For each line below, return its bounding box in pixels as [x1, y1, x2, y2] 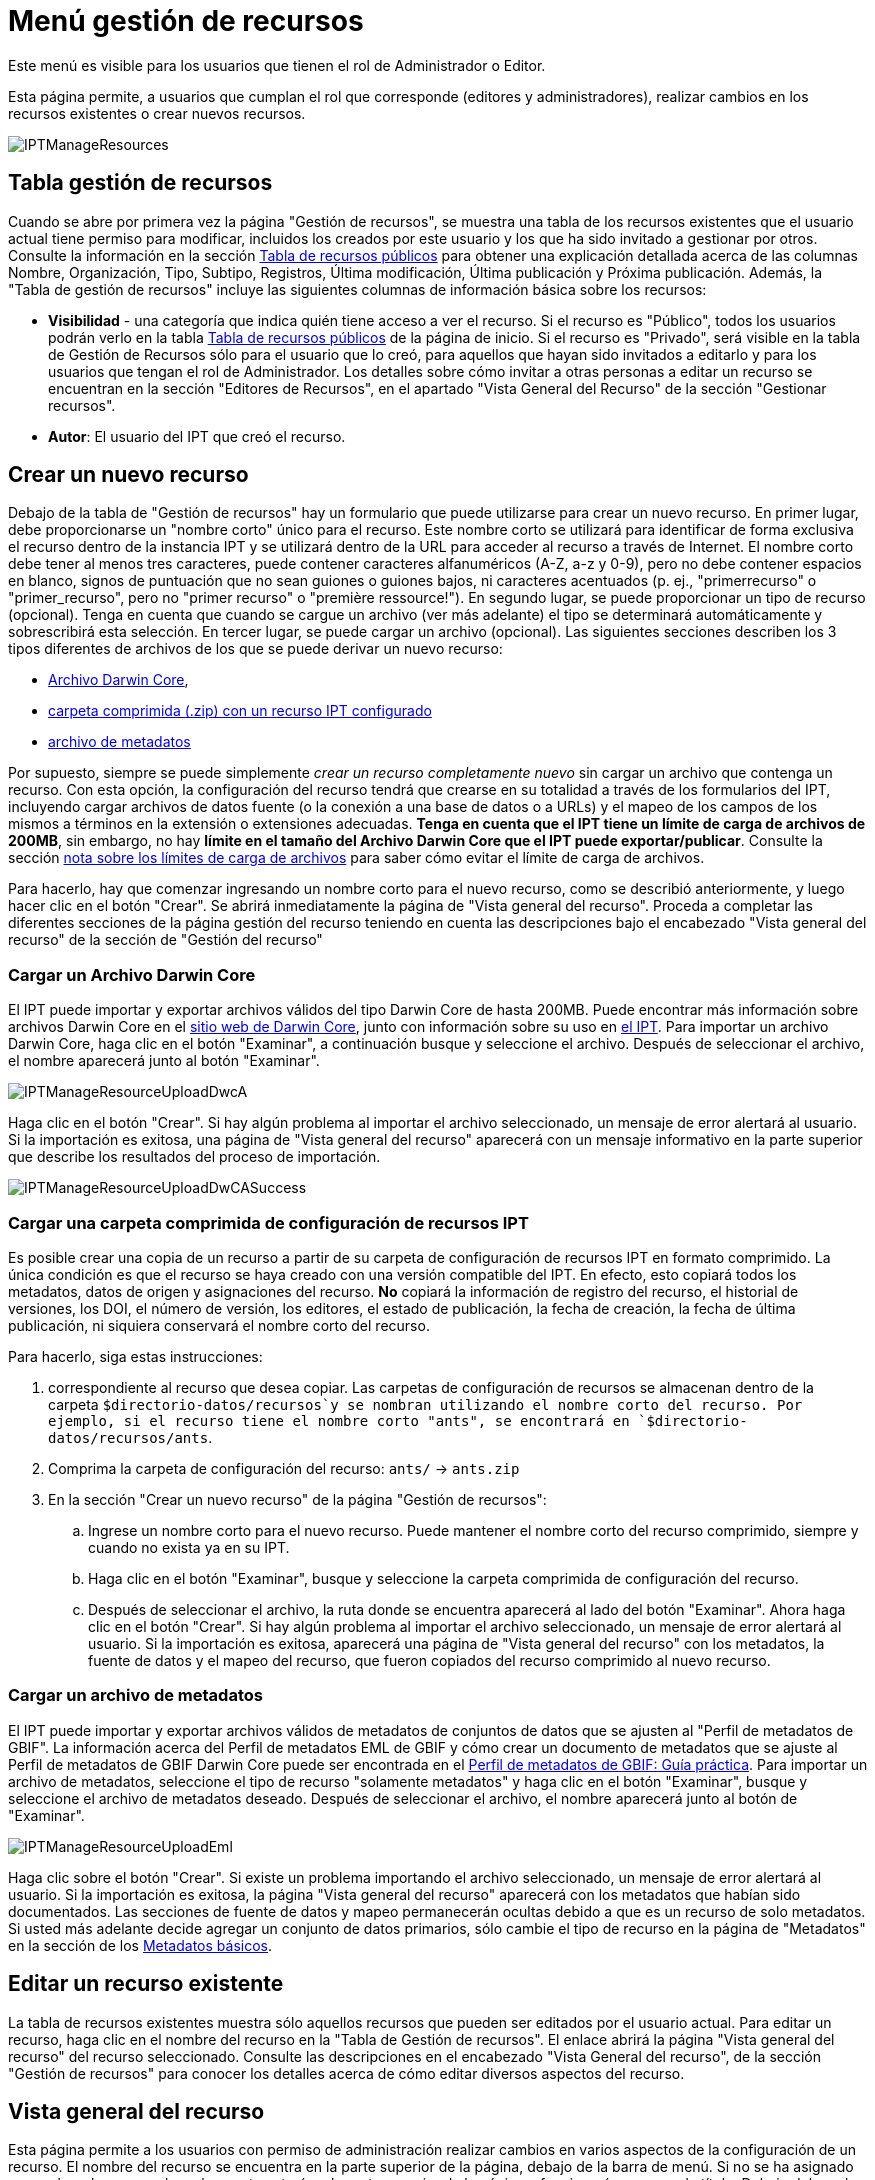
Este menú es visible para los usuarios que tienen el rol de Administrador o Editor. [8, 56, 546, 74]
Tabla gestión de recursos [8, 170, 273, 196]
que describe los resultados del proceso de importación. [8, 1148, 381, 1166]
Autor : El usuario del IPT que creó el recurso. [48, 427, 346, 445]
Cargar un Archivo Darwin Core [8, 964, 256, 985]
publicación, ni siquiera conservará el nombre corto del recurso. [8, 1316, 430, 1334]
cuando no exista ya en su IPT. [88, 1538, 290, 1556]
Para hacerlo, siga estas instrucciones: [8, 1347, 263, 1365]
